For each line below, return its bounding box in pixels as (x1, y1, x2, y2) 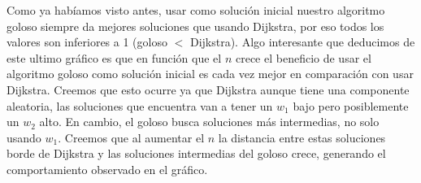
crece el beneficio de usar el (235, 49, 371, 66)
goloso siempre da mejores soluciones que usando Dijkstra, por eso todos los (7, 17, 384, 34)
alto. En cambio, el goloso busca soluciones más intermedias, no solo (39, 113, 380, 130)
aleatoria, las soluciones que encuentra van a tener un (7, 97, 273, 114)
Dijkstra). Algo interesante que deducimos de (189, 33, 415, 50)
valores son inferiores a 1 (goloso (7, 33, 167, 50)
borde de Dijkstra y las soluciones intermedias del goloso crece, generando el (7, 145, 386, 162)
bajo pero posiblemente (293, 97, 409, 114)
